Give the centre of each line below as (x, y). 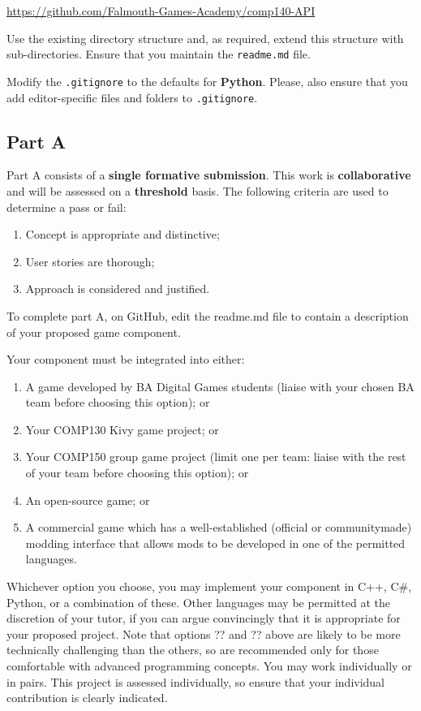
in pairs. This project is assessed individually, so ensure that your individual (196, 681)
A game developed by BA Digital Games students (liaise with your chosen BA (220, 386)
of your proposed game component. (94, 332)
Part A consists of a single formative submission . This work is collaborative (209, 175)
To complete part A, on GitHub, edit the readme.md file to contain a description (208, 315)
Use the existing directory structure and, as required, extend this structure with (205, 38)
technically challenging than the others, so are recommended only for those (193, 650)
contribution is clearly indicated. (87, 698)
